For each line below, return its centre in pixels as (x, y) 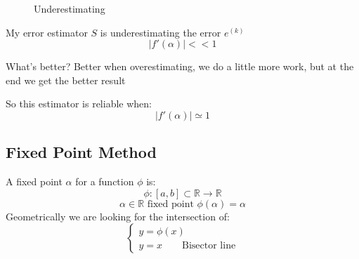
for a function (105, 181)
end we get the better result (66, 80)
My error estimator (47, 32)
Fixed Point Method (81, 152)
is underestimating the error (161, 32)
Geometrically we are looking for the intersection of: (118, 216)
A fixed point (34, 181)
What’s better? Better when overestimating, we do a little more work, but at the (180, 66)
